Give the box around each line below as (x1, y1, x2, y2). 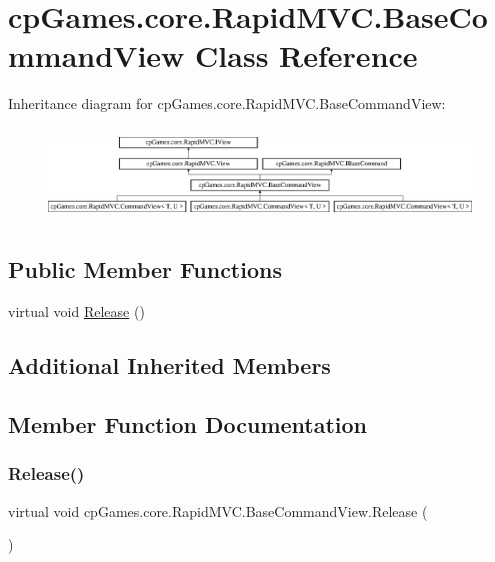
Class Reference (195, 35, 418, 76)
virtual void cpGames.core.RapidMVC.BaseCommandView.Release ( (8, 500, 428, 521)
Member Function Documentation (8, 408, 368, 439)
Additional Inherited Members (8, 350, 331, 381)
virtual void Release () (8, 301, 145, 322)
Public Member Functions (8, 254, 282, 285)
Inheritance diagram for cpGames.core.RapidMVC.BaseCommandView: (8, 93, 446, 114)
